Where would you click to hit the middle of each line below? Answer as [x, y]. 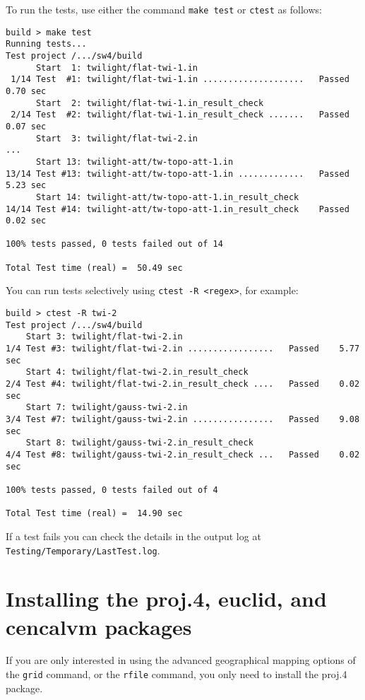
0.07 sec [26, 126]
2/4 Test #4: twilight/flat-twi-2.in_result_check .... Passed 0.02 [183, 384]
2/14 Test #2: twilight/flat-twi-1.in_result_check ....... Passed [180, 115]
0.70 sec [26, 91]
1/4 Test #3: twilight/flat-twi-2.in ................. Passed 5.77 [183, 349]
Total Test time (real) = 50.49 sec [94, 268]
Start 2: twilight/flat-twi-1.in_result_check [150, 103]
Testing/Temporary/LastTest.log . [83, 550]
